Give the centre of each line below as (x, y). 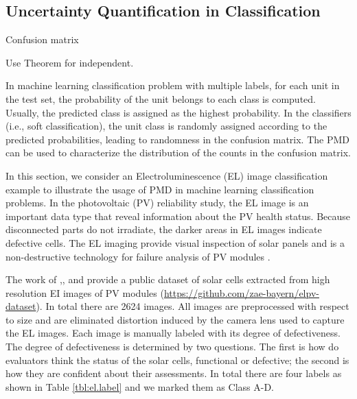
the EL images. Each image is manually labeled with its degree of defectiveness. (173, 333)
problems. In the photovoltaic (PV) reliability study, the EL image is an (157, 203)
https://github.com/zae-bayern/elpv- (241, 292)
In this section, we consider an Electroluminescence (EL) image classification (167, 175)
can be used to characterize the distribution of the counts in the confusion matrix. (178, 153)
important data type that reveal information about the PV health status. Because (178, 216)
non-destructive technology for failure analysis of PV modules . (138, 256)
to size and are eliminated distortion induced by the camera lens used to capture (175, 319)
